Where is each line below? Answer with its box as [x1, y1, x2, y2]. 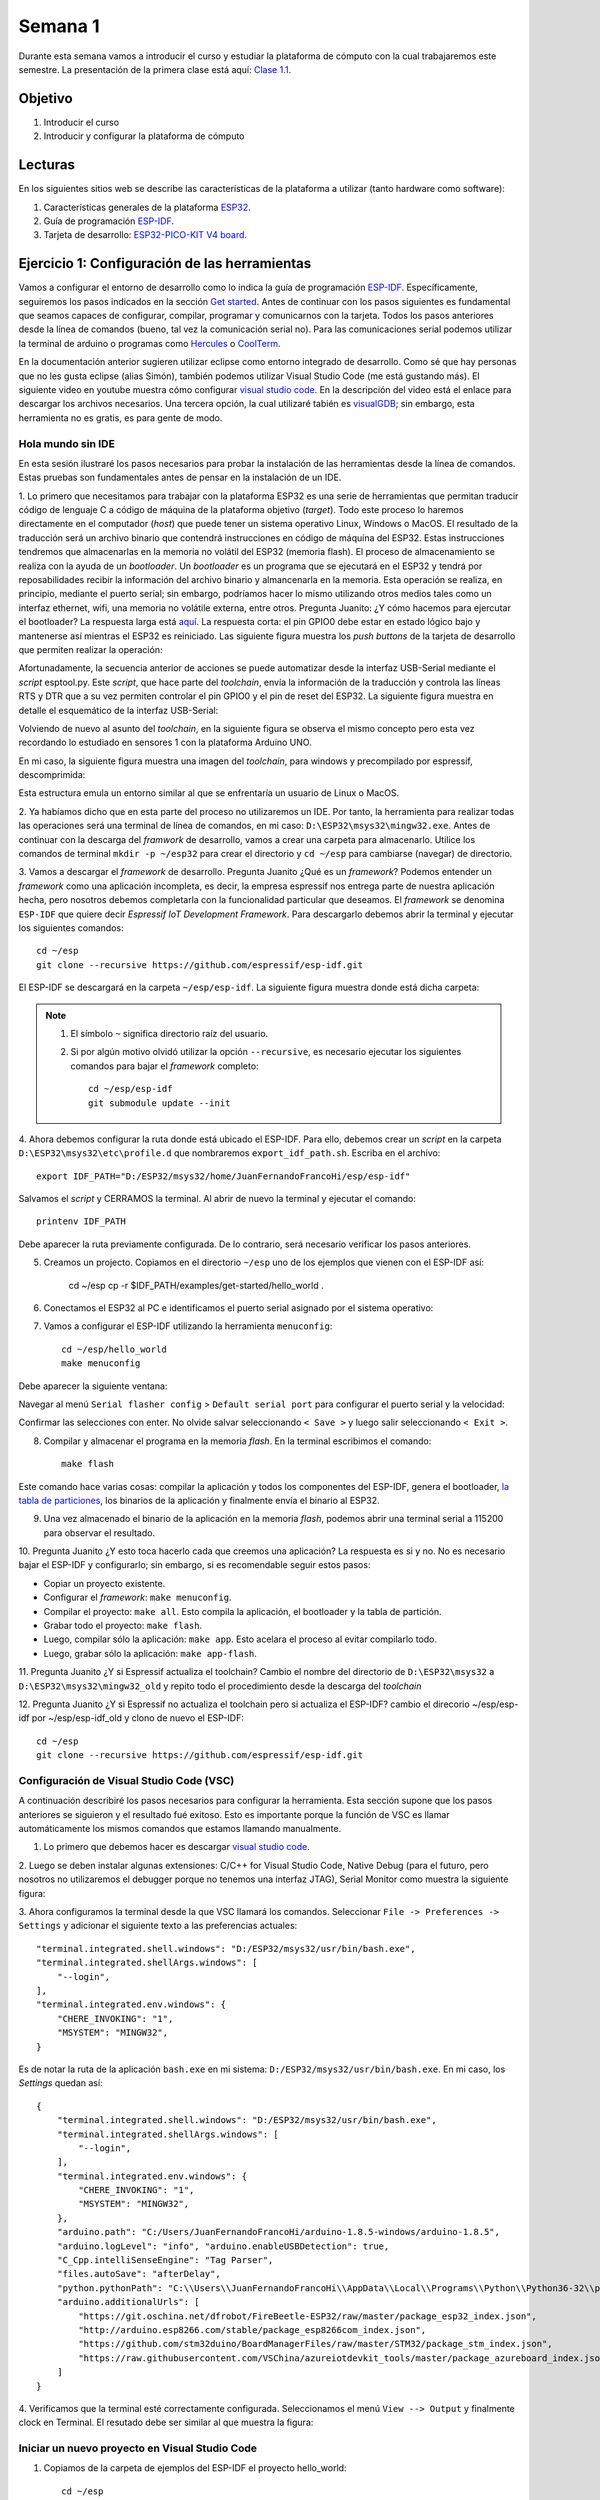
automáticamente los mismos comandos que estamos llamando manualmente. [18, 1823, 342, 1835]
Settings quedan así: [18, 2077, 104, 2089]
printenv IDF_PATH [36, 1216, 127, 1227]
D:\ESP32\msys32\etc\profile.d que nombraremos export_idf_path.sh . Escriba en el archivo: [18, 1147, 441, 1159]
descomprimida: [18, 769, 86, 781]
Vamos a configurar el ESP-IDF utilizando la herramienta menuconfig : [43, 1320, 333, 1332]
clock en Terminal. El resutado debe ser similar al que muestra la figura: [18, 2416, 314, 2429]
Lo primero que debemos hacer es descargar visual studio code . [43, 1841, 310, 1853]
